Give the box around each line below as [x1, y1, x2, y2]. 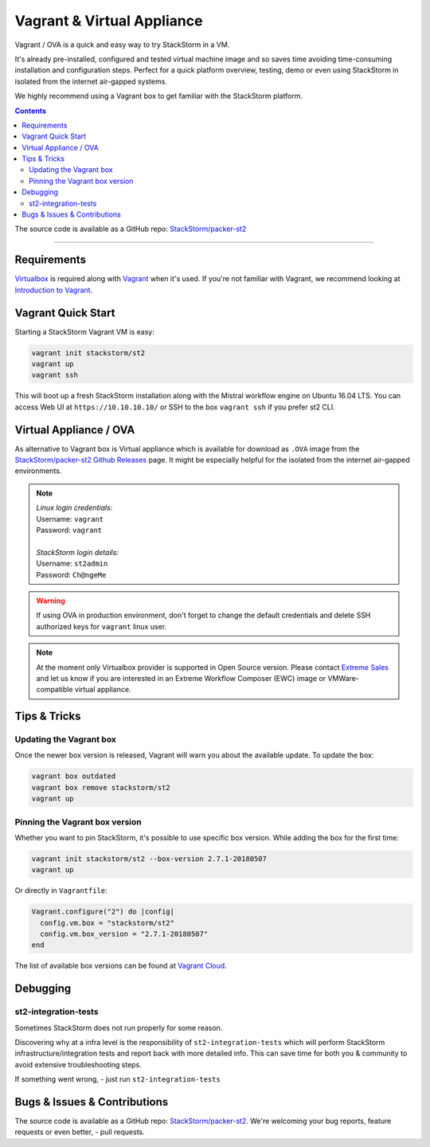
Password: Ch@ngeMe [36, 570, 107, 579]
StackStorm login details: [36, 547, 119, 557]
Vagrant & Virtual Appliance [14, 12, 203, 29]
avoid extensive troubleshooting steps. [14, 1059, 143, 1069]
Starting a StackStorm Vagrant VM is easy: [14, 327, 154, 336]
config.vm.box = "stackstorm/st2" [40, 918, 175, 927]
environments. [14, 466, 62, 476]
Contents [14, 106, 47, 115]
